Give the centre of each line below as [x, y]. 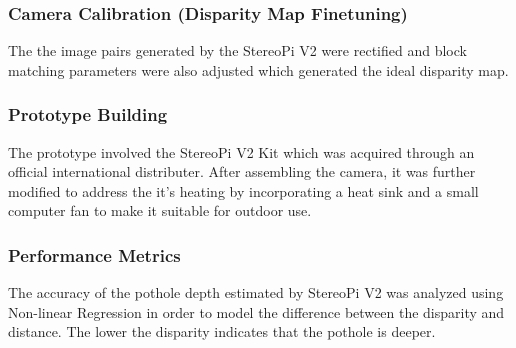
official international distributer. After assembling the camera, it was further [242, 171]
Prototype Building [88, 114]
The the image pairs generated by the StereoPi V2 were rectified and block [237, 50]
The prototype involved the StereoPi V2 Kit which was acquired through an [241, 151]
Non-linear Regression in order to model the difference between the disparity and [256, 311]
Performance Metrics [94, 254]
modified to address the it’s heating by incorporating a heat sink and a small [243, 190]
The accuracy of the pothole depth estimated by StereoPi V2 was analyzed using [256, 292]
